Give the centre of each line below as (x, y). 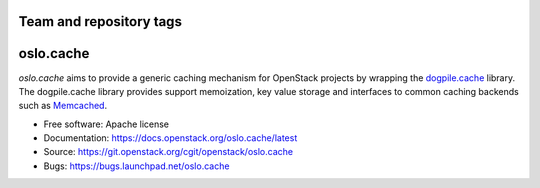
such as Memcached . (63, 106)
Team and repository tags (100, 21)
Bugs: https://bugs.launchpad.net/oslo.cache (136, 166)
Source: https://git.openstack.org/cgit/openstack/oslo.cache (168, 152)
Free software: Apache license (106, 124)
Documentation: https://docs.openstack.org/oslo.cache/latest (170, 138)
